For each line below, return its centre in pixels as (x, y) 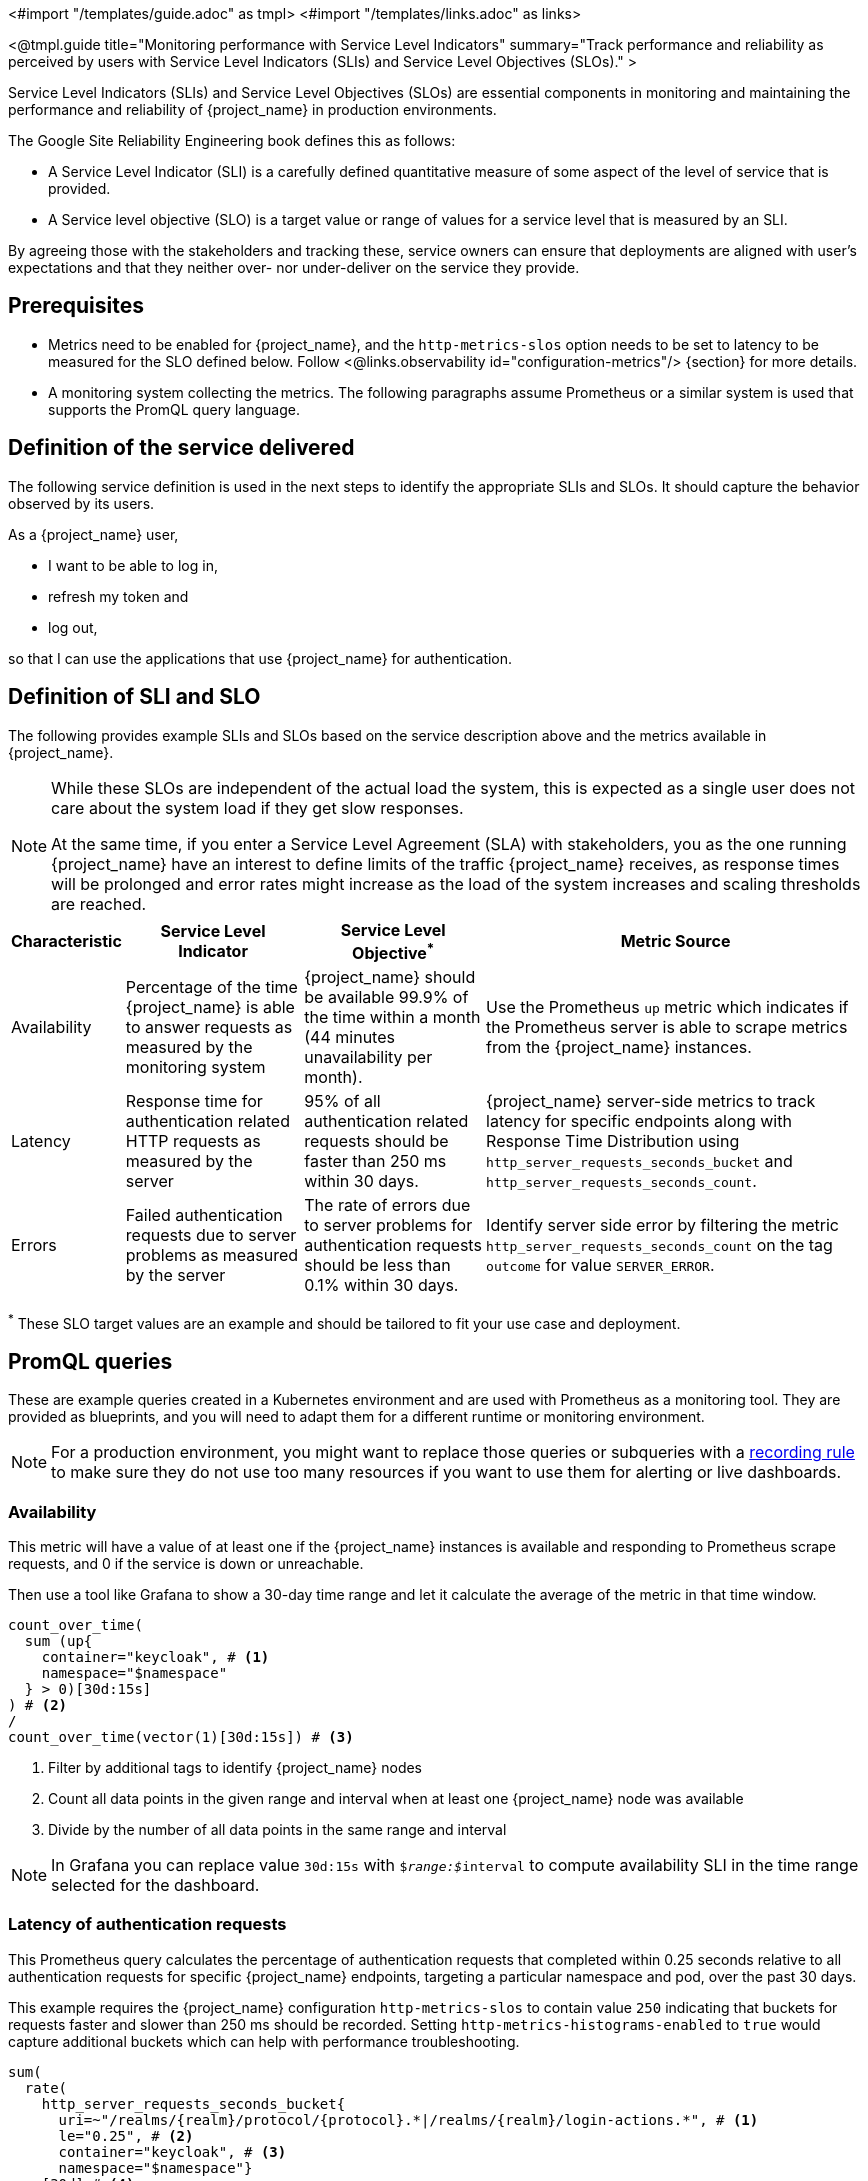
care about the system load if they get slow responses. (257, 807)
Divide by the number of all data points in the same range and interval (277, 1830)
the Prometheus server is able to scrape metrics (667, 1026)
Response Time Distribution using (613, 1140)
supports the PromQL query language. (174, 409)
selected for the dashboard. (155, 1885)
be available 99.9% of (386, 996)
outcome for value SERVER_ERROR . (600, 1264)
